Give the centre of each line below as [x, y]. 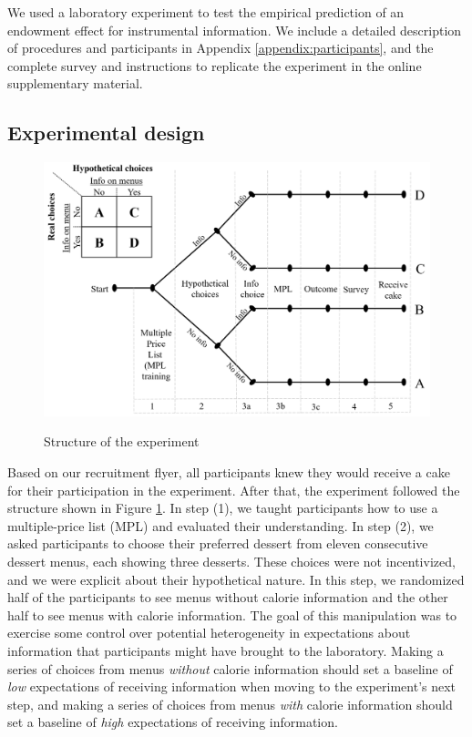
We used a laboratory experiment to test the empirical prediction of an [206, 12]
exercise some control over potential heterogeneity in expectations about [209, 633]
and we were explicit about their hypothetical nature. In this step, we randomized [236, 579]
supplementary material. [75, 83]
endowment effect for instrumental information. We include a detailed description [235, 30]
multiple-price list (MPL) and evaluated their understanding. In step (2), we [221, 525]
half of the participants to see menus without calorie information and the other [228, 597]
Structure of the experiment [122, 441]
